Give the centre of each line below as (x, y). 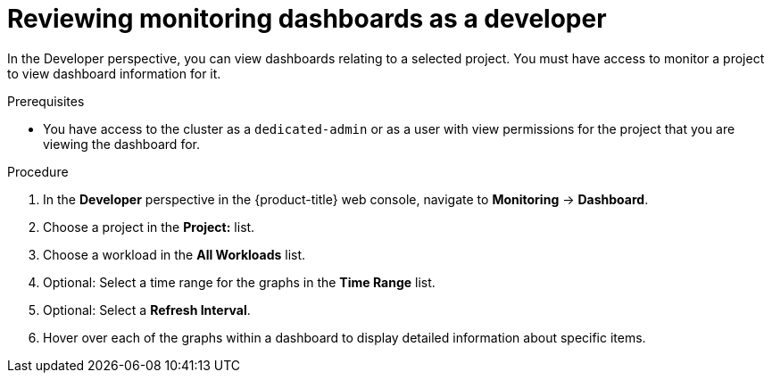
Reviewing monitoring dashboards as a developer (307, 19)
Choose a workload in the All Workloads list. (174, 254)
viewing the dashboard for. (121, 144)
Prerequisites (46, 101)
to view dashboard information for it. (114, 73)
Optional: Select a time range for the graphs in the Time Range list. (239, 282)
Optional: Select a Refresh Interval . (147, 310)
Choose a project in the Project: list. (149, 227)
